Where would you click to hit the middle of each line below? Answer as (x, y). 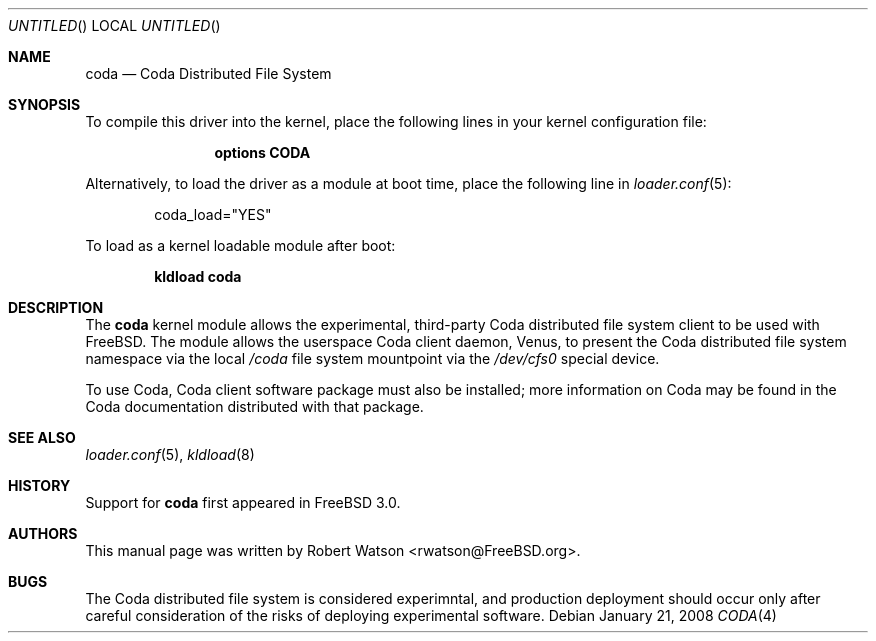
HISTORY (39, 485)
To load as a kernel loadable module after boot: (240, 245)
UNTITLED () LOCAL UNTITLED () (114, 25)
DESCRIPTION (56, 307)
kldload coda (198, 276)
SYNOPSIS (44, 104)
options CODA (262, 152)
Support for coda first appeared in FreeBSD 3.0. (243, 502)
